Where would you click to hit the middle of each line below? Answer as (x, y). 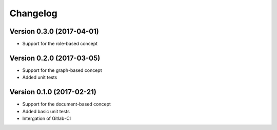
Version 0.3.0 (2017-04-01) (54, 31)
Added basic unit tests (46, 111)
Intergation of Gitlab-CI (47, 119)
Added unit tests (40, 77)
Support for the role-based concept (60, 44)
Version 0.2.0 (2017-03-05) (55, 58)
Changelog (33, 13)
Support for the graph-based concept (62, 70)
